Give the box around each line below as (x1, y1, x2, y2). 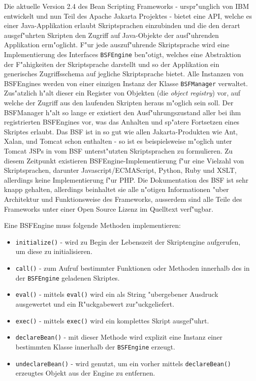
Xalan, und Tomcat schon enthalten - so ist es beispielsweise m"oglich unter (4, 136, 232, 146)
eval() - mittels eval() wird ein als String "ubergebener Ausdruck (15, 289, 219, 299)
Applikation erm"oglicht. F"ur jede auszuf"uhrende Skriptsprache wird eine (4, 39, 229, 50)
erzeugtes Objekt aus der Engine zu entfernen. (15, 368, 155, 378)
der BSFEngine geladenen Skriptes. (15, 272, 120, 283)
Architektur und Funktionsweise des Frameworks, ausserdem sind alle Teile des (4, 194, 242, 204)
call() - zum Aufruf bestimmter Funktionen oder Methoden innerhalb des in (15, 263, 250, 273)
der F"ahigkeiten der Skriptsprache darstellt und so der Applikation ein (4, 59, 220, 69)
